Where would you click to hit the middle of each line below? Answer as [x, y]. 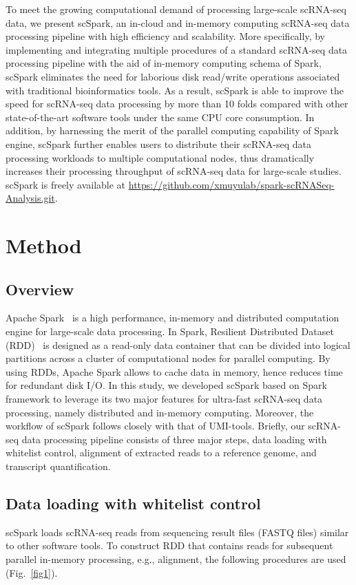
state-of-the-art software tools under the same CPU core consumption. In [160, 117]
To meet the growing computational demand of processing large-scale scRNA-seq [176, 9]
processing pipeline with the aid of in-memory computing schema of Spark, [164, 63]
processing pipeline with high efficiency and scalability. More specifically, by [165, 36]
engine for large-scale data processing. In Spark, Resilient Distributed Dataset [170, 331]
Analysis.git [30, 198]
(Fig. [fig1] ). [32, 572]
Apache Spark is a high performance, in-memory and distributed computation [172, 318]
